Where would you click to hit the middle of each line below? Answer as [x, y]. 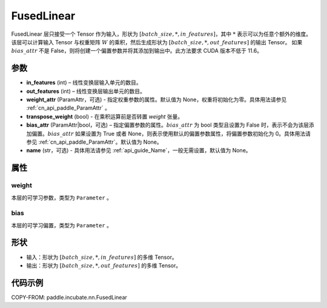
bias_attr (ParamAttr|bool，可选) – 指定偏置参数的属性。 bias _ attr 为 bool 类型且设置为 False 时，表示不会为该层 [167, 125]
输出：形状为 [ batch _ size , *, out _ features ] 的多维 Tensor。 [104, 265]
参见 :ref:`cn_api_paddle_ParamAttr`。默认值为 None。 [94, 142]
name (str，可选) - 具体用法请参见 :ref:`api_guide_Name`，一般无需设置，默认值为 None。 [139, 150]
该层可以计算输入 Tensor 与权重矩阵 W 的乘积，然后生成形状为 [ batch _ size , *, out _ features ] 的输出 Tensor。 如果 [157, 42]
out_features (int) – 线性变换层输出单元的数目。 [86, 91]
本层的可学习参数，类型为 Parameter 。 [61, 198]
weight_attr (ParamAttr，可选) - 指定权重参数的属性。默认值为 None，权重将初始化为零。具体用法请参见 [157, 99]
